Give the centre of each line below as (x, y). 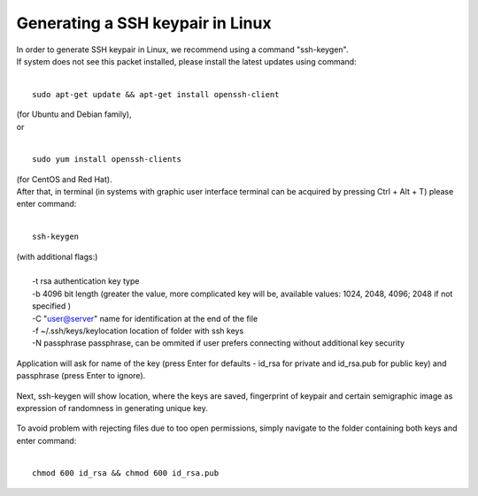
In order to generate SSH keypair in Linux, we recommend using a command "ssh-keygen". (182, 50)
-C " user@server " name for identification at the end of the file (145, 318)
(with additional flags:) (57, 256)
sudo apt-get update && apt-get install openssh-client (156, 94)
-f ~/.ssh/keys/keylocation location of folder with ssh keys (138, 331)
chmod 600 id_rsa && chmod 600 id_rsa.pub (126, 473)
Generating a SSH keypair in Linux (144, 23)
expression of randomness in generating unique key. (112, 408)
